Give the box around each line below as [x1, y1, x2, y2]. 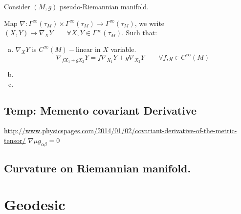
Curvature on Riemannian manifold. [4, 161, 191, 176]
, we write [134, 18, 165, 28]
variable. [110, 44, 136, 54]
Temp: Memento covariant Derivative [4, 102, 197, 118]
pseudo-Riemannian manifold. [60, 1, 149, 11]
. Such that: [122, 27, 157, 38]
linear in [76, 44, 101, 54]
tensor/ [4, 135, 26, 145]
